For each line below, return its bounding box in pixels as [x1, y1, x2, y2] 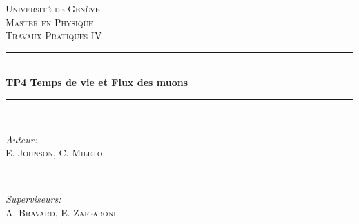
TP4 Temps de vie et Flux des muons [6, 75, 188, 90]
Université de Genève [6, 1, 100, 15]
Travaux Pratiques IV [6, 28, 102, 43]
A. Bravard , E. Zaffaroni [6, 205, 116, 219]
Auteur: [6, 132, 38, 146]
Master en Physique [6, 14, 93, 29]
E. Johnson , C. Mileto [6, 145, 103, 160]
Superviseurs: [6, 192, 61, 206]
